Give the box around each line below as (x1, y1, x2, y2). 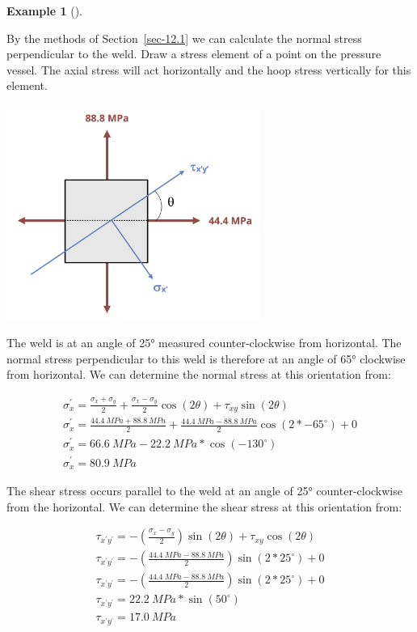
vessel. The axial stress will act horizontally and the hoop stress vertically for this (6, 61, 411, 78)
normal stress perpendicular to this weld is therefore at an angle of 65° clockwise (6, 350, 406, 367)
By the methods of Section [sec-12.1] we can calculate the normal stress (6, 29, 362, 46)
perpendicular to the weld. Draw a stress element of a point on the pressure (6, 45, 381, 62)
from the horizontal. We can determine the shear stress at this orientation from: (6, 498, 402, 515)
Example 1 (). (6, 2, 82, 19)
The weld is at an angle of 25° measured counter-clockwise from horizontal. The (6, 334, 402, 351)
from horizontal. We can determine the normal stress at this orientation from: (6, 366, 391, 383)
